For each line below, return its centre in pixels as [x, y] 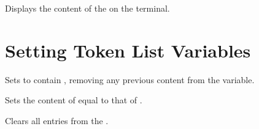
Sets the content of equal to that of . [74, 100]
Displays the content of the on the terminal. [87, 8]
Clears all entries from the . [57, 120]
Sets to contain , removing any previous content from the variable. [130, 79]
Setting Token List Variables [128, 50]
